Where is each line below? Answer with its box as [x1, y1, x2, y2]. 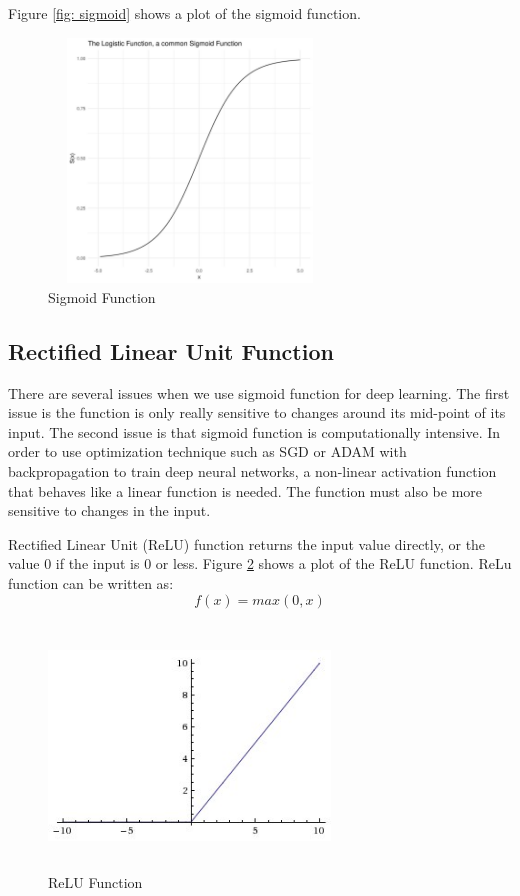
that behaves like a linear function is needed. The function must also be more [8, 480, 483, 501]
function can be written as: [8, 572, 174, 593]
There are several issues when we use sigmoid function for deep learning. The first [8, 382, 510, 403]
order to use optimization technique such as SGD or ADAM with [8, 441, 407, 462]
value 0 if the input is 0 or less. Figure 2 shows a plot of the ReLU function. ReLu [8, 553, 512, 574]
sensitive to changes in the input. [8, 500, 211, 521]
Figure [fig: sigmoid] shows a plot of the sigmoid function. [8, 3, 361, 23]
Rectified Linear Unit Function [8, 335, 334, 366]
